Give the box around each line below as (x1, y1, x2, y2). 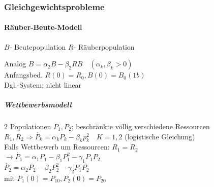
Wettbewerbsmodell (4, 99, 72, 110)
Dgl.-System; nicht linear (4, 79, 81, 90)
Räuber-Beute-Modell (4, 22, 82, 32)
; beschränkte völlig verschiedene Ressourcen (71, 121, 210, 131)
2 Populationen (4, 121, 51, 131)
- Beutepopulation (9, 41, 66, 52)
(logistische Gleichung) (125, 131, 195, 141)
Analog (4, 58, 26, 69)
